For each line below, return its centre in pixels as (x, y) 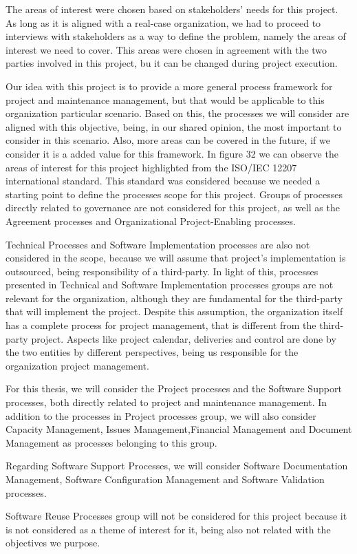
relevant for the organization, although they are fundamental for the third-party (174, 298)
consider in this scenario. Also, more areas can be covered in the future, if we (168, 140)
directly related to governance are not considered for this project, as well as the (173, 207)
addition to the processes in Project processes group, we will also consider (161, 415)
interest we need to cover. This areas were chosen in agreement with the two (166, 49)
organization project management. (77, 365)
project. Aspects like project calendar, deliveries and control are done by (184, 338)
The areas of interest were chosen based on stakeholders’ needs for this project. (172, 9)
